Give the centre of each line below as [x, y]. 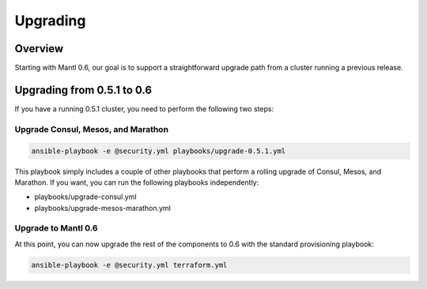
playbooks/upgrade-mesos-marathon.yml [103, 208]
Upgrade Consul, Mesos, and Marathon [92, 129]
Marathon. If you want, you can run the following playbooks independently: [137, 182]
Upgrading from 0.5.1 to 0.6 [83, 90]
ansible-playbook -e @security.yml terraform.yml [129, 265]
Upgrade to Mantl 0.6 [56, 228]
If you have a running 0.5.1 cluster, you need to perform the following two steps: [144, 109]
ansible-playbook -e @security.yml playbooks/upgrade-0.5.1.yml [159, 151]
